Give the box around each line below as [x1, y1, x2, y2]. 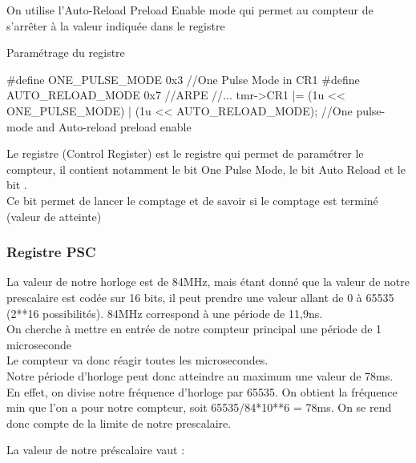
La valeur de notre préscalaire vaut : [6, 441, 185, 458]
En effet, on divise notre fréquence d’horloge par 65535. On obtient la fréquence [6, 383, 398, 400]
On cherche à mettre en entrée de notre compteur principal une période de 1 [6, 320, 382, 337]
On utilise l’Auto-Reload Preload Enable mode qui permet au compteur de [6, 2, 374, 18]
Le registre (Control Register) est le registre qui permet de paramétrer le [6, 145, 364, 162]
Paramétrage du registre [6, 44, 125, 61]
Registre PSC [6, 242, 96, 262]
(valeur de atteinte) [6, 207, 102, 224]
